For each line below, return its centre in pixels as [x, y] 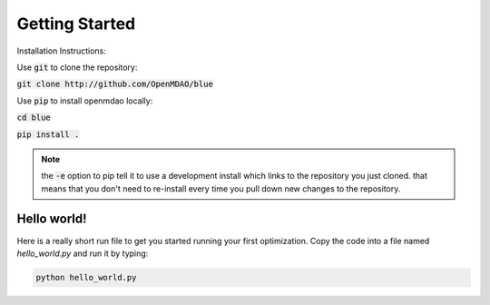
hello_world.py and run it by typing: [83, 253]
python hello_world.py [86, 277]
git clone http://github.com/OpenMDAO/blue [115, 84]
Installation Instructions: [61, 51]
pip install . [48, 134]
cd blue [34, 118]
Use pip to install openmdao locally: [85, 101]
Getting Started [76, 24]
